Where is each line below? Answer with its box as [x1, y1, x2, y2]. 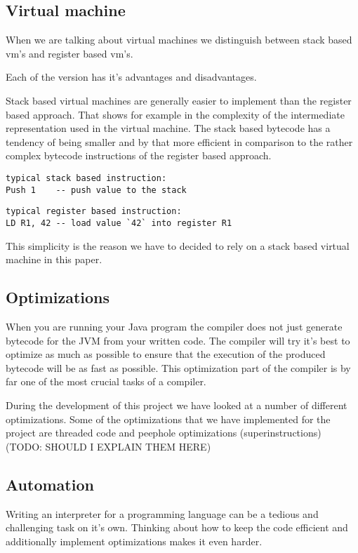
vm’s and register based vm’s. [6, 46, 133, 60]
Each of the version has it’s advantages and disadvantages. [6, 69, 257, 84]
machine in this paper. [6, 252, 102, 267]
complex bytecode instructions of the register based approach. [6, 148, 272, 163]
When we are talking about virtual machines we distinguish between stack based [6, 32, 352, 47]
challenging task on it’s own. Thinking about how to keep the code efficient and [6, 520, 348, 535]
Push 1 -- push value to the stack [6, 185, 187, 195]
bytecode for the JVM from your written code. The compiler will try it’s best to [6, 333, 350, 347]
